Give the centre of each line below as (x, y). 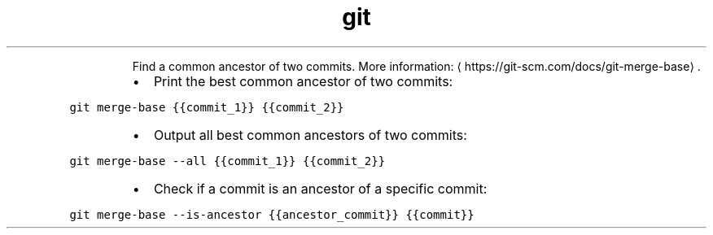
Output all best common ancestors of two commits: (310, 135)
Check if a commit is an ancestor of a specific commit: (320, 188)
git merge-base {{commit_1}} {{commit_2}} (207, 107)
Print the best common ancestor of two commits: (303, 81)
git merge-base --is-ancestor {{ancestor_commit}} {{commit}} (272, 214)
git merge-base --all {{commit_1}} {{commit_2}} (227, 161)
